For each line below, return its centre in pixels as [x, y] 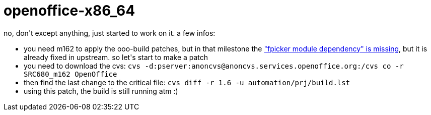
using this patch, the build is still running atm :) [101, 91]
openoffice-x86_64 [69, 11]
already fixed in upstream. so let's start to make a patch [116, 57]
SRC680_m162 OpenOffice [70, 74]
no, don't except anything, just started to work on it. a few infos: [110, 33]
